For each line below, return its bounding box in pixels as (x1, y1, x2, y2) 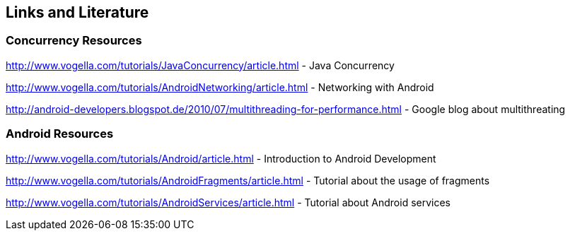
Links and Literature (6, 4, 149, 21)
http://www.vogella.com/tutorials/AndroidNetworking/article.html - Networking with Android (6, 81, 434, 93)
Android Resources (6, 126, 114, 141)
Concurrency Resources (6, 33, 142, 48)
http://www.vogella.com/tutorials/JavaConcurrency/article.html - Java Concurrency (6, 59, 395, 71)
